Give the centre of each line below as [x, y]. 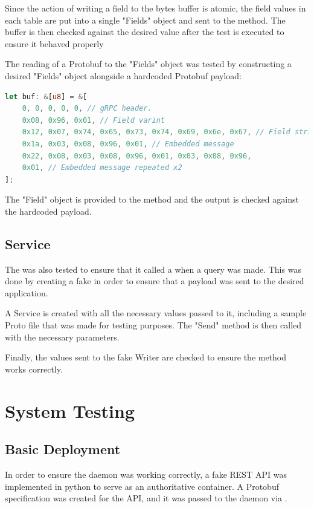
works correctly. [34, 369]
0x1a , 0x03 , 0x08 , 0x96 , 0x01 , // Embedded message [128, 144]
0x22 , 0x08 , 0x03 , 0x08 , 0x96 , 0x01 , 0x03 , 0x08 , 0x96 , [137, 156]
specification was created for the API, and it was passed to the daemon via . [146, 498]
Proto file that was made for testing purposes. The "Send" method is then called [153, 325]
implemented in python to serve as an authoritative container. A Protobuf [142, 486]
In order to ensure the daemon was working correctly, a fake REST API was [146, 474]
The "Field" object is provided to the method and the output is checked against [152, 199]
